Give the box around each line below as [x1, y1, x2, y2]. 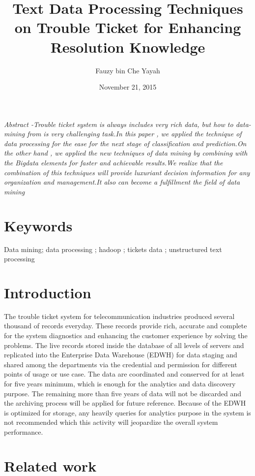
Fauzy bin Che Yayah [95, 65, 160, 75]
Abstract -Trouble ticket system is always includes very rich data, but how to [4, 119, 233, 129]
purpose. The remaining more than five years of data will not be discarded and [4, 388, 242, 398]
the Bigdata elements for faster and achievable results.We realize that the [4, 158, 223, 168]
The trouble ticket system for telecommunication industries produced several [4, 311, 235, 321]
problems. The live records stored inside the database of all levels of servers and [4, 340, 244, 350]
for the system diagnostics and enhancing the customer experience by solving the [4, 330, 248, 341]
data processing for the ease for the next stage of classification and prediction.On [4, 138, 247, 148]
